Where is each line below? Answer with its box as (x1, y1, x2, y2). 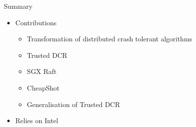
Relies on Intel (15, 115, 58, 126)
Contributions (15, 17, 57, 27)
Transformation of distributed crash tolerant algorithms (27, 34, 193, 44)
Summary (4, 1, 33, 11)
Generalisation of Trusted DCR (27, 99, 120, 109)
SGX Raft (27, 66, 57, 76)
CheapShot (27, 82, 60, 92)
